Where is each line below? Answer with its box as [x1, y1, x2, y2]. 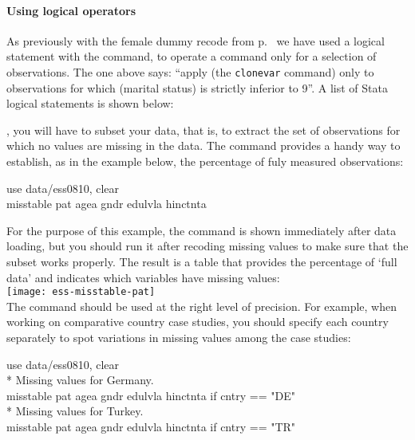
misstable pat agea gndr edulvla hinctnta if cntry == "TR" [6, 418, 296, 434]
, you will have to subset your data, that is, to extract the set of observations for [6, 121, 401, 138]
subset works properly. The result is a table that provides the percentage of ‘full [6, 253, 397, 269]
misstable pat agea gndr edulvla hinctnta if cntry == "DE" [6, 387, 295, 403]
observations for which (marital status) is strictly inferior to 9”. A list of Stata [6, 79, 388, 96]
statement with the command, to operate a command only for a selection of [6, 48, 377, 65]
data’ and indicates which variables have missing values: [6, 269, 280, 285]
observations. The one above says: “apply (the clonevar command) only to [6, 63, 374, 80]
